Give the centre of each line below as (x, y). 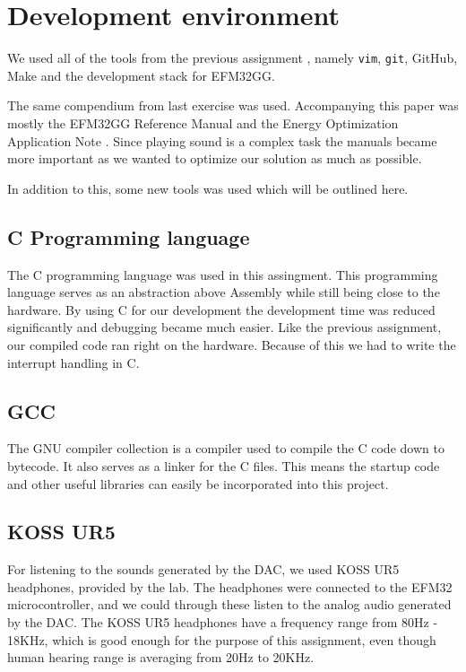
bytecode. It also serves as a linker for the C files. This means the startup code (224, 465)
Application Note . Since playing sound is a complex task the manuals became (222, 140)
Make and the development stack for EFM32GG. (141, 75)
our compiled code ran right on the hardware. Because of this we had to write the (232, 344)
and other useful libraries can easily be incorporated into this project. (198, 483)
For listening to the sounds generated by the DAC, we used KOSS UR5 (203, 569)
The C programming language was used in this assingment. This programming (223, 274)
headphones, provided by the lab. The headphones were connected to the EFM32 (230, 586)
